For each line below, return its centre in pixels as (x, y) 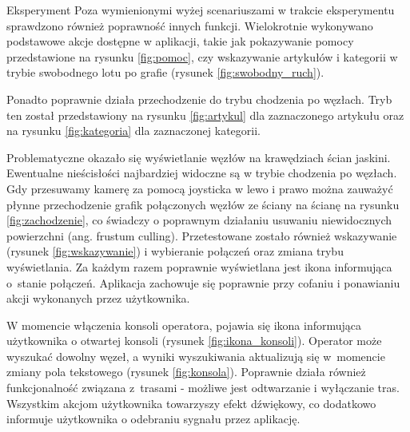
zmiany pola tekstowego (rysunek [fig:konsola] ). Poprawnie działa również (186, 372)
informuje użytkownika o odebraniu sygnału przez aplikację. (153, 419)
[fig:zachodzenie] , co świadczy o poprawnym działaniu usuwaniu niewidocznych (199, 220)
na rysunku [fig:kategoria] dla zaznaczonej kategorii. (133, 131)
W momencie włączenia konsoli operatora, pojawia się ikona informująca (184, 325)
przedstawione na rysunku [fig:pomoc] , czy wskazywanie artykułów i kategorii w (202, 56)
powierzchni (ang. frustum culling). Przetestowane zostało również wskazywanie (202, 235)
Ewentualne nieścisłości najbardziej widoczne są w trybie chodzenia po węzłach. (202, 173)
